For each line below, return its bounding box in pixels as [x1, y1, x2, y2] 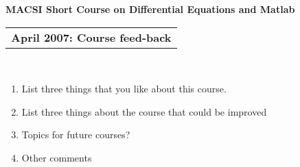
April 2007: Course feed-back [11, 29, 172, 45]
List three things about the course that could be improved [21, 104, 267, 118]
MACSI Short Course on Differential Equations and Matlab [5, 2, 295, 16]
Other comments [21, 150, 92, 164]
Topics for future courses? [21, 127, 130, 142]
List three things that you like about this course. [21, 81, 227, 96]
